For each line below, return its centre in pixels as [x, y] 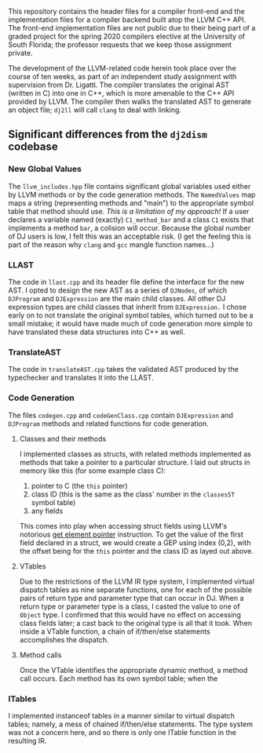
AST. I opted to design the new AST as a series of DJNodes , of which [118, 290]
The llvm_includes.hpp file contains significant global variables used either [130, 186]
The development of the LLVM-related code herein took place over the [122, 68]
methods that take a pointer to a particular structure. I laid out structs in [135, 462]
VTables [33, 566]
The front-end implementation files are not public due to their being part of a [132, 28]
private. [20, 53]
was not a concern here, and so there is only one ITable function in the [122, 732]
